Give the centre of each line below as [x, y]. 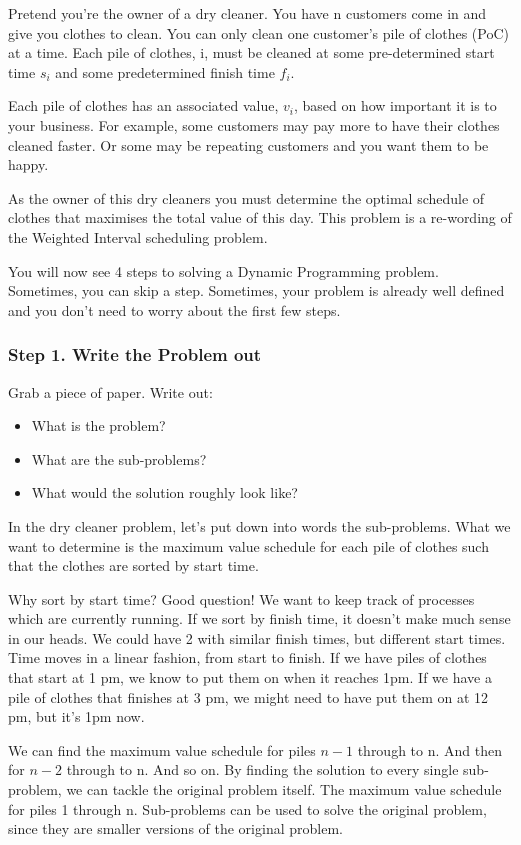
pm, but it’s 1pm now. [76, 716]
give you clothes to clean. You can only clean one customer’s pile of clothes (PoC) [258, 32]
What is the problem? [98, 425]
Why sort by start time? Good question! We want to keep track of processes [241, 598]
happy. [28, 164]
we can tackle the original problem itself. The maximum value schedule [284, 789]
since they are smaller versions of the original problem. [175, 828]
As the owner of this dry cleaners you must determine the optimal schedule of [246, 197]
